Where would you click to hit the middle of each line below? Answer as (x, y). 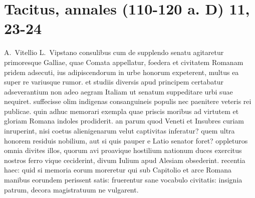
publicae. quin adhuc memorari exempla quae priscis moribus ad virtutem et (121, 111)
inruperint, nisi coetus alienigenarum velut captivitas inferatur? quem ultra (119, 131)
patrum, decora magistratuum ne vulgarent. (71, 189)
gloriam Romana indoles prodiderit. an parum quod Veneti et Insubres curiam (124, 121)
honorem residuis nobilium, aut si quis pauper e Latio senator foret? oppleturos (126, 140)
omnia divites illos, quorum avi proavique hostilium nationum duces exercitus (123, 150)
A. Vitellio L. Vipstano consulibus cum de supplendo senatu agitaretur (114, 52)
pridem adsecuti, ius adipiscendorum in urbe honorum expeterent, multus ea (121, 72)
